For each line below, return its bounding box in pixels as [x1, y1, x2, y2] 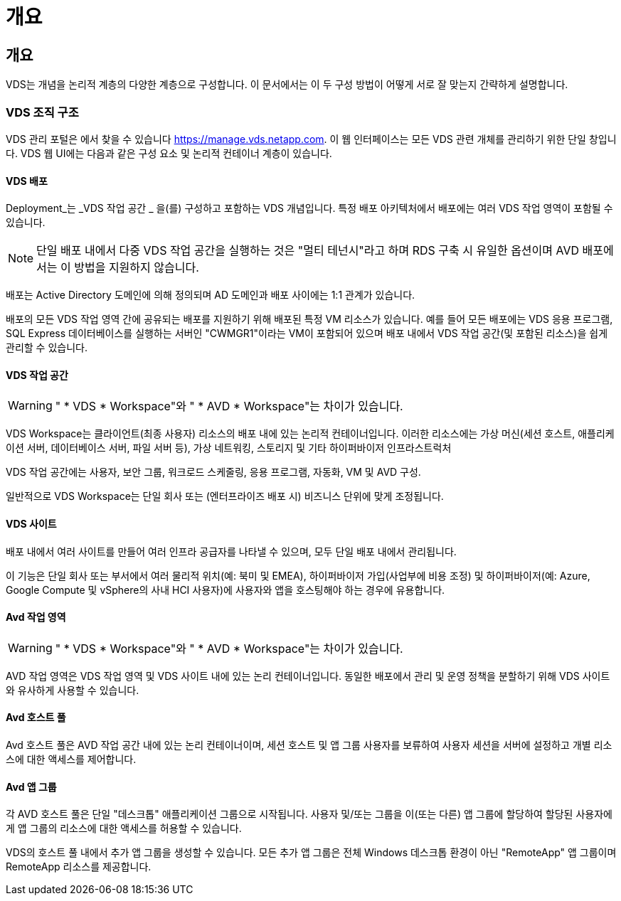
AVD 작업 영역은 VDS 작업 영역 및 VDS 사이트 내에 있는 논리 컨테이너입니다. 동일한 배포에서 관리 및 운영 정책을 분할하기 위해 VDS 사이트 [6, 669, 610, 682]
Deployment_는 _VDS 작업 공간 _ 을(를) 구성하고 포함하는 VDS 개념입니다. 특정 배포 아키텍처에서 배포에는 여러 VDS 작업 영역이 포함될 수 [6, 202, 613, 215]
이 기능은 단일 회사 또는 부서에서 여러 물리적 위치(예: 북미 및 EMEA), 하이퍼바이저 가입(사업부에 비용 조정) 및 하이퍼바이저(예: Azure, [6, 569, 590, 582]
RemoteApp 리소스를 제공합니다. [6, 860, 152, 873]
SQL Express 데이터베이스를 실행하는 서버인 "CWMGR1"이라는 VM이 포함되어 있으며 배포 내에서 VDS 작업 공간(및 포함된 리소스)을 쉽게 [6, 327, 608, 340]
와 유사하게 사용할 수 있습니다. [6, 683, 139, 696]
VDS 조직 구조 [6, 105, 79, 119]
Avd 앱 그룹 [6, 780, 57, 793]
